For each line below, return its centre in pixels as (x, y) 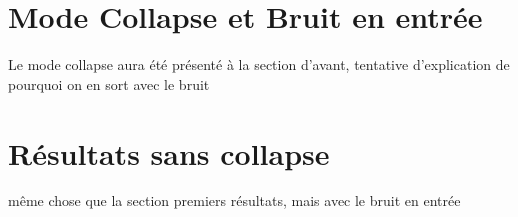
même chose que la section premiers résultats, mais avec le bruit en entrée (234, 200)
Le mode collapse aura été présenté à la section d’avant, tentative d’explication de (259, 64)
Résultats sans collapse (169, 152)
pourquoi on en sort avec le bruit (109, 83)
